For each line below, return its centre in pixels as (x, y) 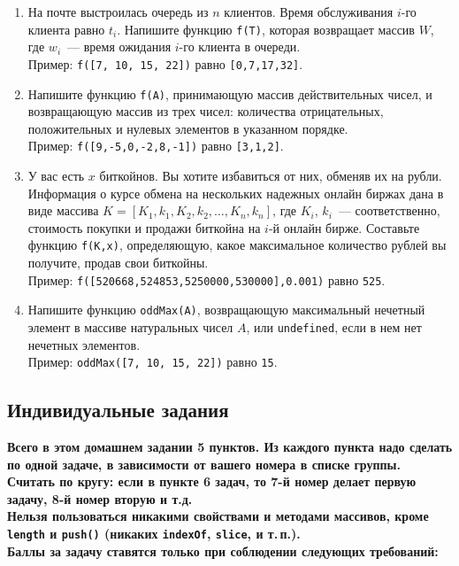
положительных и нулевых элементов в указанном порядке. (188, 128)
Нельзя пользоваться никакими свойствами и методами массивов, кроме (218, 516)
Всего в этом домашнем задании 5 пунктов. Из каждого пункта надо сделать (230, 447)
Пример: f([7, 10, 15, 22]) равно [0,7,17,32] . (165, 63)
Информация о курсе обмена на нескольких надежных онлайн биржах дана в (236, 193)
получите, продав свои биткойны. (118, 263)
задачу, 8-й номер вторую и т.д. (100, 498)
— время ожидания (119, 47)
